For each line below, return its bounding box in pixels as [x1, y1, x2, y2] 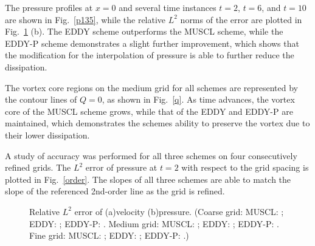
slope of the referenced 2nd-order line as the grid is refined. [5, 185, 225, 197]
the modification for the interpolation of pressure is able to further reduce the [5, 49, 294, 61]
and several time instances [119, 1, 216, 13]
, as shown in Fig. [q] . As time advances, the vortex [102, 93, 295, 106]
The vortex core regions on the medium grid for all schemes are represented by [5, 81, 299, 94]
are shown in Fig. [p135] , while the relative [5, 13, 166, 26]
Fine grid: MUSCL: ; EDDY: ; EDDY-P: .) [29, 229, 189, 242]
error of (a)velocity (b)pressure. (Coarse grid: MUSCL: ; [74, 205, 284, 217]
